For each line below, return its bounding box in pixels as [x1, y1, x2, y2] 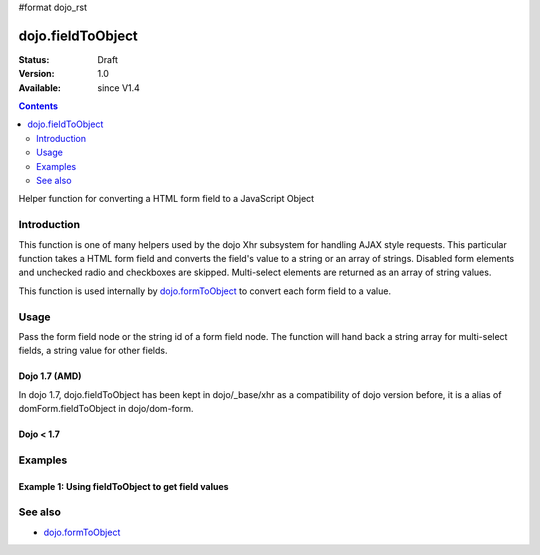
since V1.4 [97, 81, 140, 94]
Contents [18, 100, 59, 112]
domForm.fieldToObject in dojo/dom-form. [18, 403, 194, 415]
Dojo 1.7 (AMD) [18, 370, 82, 382]
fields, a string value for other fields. [18, 345, 168, 357]
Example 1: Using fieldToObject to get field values [18, 480, 229, 492]
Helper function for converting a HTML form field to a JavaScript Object [18, 193, 315, 205]
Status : [18, 53, 50, 65]
